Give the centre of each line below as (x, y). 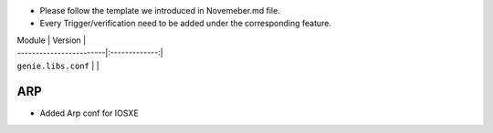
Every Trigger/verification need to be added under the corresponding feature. (186, 24)
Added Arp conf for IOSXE (89, 113)
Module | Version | (52, 40)
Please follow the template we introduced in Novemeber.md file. (160, 10)
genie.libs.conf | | (58, 66)
